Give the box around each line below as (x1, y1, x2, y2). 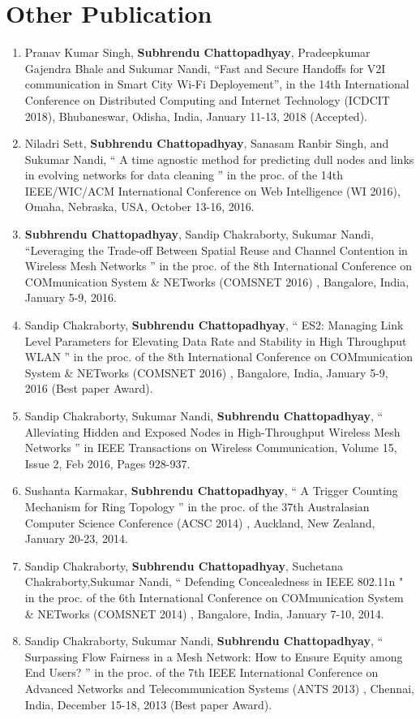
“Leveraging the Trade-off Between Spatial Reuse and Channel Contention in (24, 241, 408, 258)
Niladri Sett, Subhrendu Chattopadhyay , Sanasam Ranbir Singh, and (24, 135, 389, 152)
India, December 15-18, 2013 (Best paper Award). (24, 695, 272, 713)
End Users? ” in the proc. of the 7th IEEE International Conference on (24, 664, 379, 681)
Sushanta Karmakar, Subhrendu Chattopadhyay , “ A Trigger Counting (24, 482, 398, 499)
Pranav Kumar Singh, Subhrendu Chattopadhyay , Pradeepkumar (24, 44, 371, 61)
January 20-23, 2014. (24, 530, 128, 547)
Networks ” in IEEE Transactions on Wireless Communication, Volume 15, (24, 439, 397, 456)
